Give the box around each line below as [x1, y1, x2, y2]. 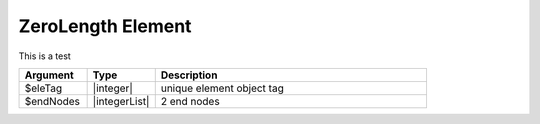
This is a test [18, 50, 72, 62]
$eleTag [24, 81, 63, 95]
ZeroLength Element [18, 15, 192, 37]
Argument [24, 68, 74, 82]
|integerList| [92, 94, 150, 108]
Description [160, 68, 218, 82]
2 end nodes [160, 94, 220, 108]
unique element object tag [160, 81, 284, 95]
